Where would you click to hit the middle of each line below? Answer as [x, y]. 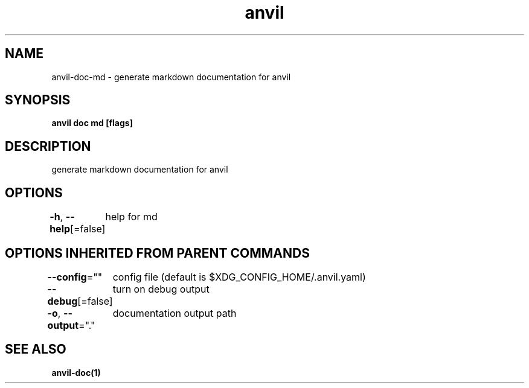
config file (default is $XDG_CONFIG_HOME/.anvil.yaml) [239, 277]
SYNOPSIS [38, 100]
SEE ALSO [36, 349]
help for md [131, 217]
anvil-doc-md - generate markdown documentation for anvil [171, 77]
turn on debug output [161, 289]
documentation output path [175, 313]
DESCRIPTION [48, 146]
